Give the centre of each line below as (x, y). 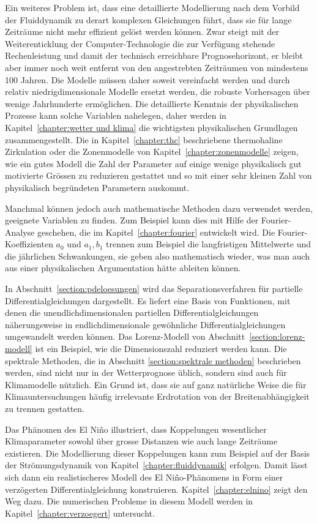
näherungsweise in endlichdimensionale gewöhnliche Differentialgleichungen (145, 324)
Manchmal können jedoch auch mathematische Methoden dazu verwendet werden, (159, 208)
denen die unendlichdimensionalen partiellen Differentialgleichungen (132, 313)
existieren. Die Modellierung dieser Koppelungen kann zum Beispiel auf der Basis (158, 453)
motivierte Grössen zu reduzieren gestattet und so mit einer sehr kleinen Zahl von (158, 175)
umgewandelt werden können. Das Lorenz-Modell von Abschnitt (125, 336)
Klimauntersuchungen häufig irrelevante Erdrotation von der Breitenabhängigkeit (157, 396)
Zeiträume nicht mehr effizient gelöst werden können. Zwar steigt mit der (142, 32)
